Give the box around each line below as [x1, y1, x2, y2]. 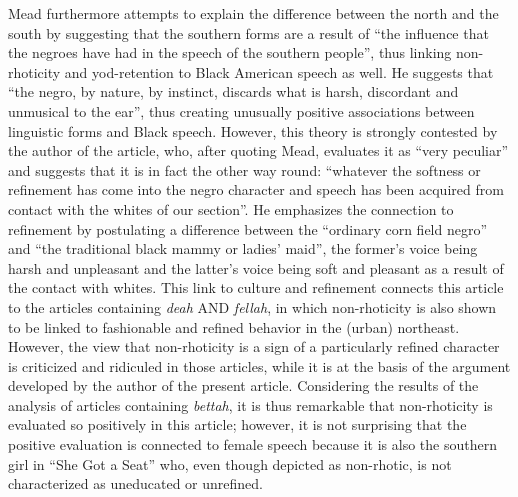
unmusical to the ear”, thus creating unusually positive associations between [8, 100, 475, 121]
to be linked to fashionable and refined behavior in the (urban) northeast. [8, 316, 460, 337]
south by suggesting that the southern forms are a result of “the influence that [8, 22, 489, 43]
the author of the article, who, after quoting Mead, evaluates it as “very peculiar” [8, 140, 509, 161]
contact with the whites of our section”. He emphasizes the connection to [8, 198, 454, 219]
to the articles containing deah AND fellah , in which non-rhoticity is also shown [8, 296, 497, 317]
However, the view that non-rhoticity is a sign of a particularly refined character [8, 336, 500, 357]
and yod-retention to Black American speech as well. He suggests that [64, 61, 494, 82]
